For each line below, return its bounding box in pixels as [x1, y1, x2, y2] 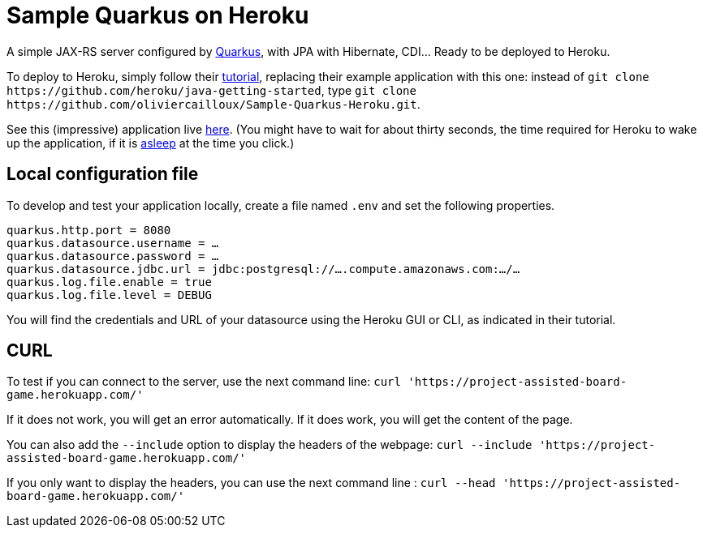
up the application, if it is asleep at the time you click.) [6, 135, 295, 150]
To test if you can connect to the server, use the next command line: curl [6, 374, 401, 389]
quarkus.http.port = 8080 [6, 223, 171, 237]
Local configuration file [6, 164, 199, 185]
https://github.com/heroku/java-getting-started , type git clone [6, 83, 416, 97]
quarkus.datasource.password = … [6, 249, 219, 263]
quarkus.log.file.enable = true [6, 275, 212, 288]
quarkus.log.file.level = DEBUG [6, 288, 212, 301]
